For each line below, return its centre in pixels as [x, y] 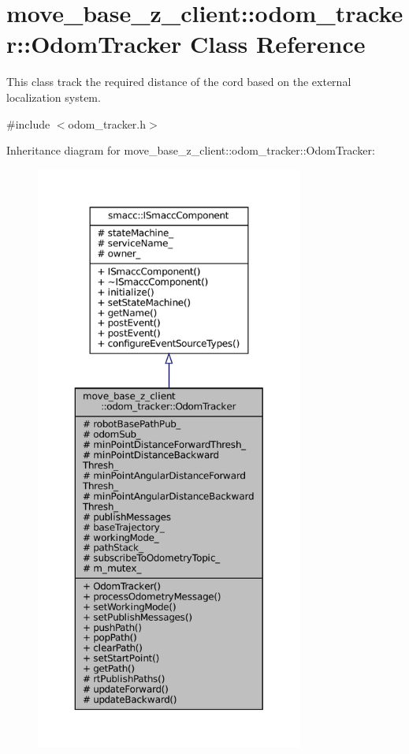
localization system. [54, 97]
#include [28, 123]
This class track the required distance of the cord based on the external [179, 82]
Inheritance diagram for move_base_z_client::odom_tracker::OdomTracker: [191, 150]
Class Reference [278, 44]
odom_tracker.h [107, 123]
